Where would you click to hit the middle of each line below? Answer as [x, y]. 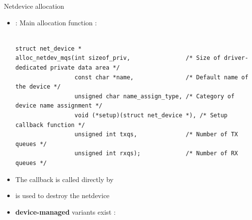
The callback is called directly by [64, 179]
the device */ [38, 87]
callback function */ [50, 125]
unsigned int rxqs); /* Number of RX [156, 154]
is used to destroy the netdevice [62, 195]
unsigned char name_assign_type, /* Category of [154, 96]
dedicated [31, 67]
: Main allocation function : [56, 22]
